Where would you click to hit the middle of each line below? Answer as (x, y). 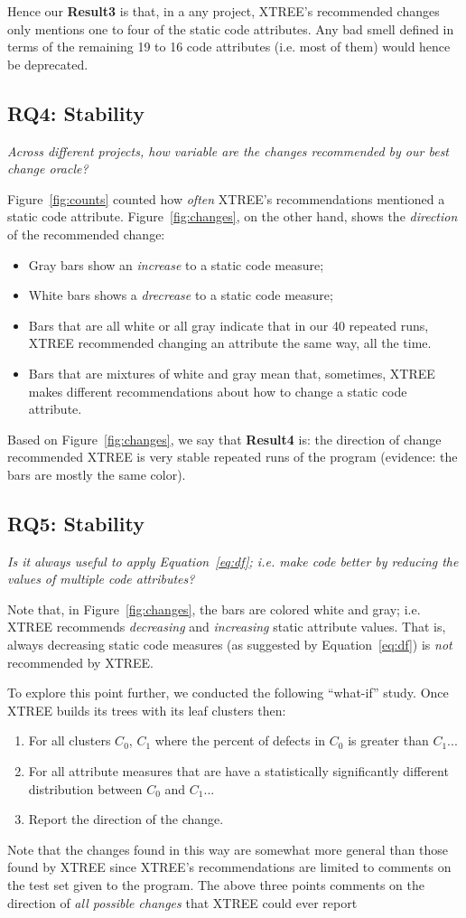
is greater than (388, 740)
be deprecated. (48, 64)
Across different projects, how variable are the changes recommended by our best (228, 150)
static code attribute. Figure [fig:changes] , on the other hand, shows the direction (233, 216)
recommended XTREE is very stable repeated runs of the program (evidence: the (233, 457)
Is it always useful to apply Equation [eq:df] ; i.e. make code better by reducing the (233, 561)
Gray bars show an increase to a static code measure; (176, 264)
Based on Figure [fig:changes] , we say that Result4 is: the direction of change (224, 439)
